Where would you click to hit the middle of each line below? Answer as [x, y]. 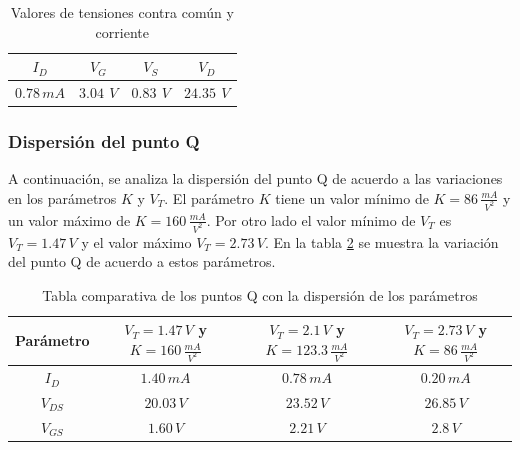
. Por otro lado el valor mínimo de [311, 219]
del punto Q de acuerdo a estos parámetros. [142, 261]
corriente [122, 31]
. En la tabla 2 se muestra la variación [381, 241]
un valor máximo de [69, 219]
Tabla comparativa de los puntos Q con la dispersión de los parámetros [260, 294]
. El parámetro [209, 197]
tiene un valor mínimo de [352, 197]
